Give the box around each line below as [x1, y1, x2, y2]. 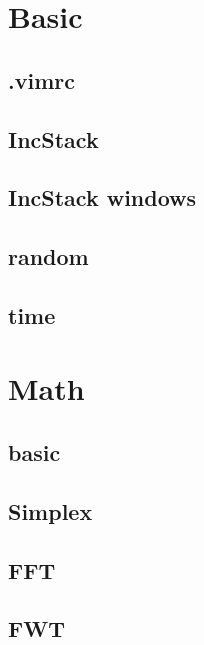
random [8, 241, 89, 272]
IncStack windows [8, 182, 197, 213]
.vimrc [8, 64, 75, 95]
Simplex [8, 495, 93, 526]
